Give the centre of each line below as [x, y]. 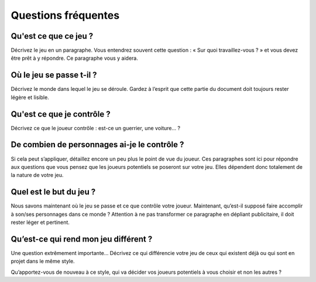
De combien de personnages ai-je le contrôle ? [97, 145]
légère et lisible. [30, 97]
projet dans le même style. [43, 261]
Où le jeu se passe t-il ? [54, 75]
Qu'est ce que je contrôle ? [61, 114]
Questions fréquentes [65, 15]
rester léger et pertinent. [40, 222]
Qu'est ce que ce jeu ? [52, 36]
